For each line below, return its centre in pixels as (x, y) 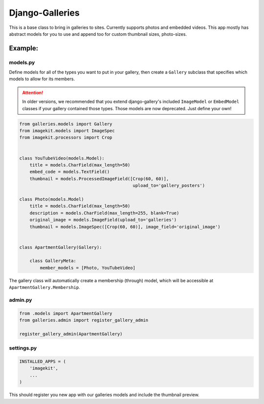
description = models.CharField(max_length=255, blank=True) (104, 213)
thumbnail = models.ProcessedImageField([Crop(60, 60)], (99, 178)
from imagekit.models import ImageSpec (67, 131)
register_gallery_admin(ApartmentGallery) (71, 334)
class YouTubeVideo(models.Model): (62, 158)
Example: (24, 48)
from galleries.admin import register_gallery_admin (84, 320)
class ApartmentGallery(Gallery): (61, 247)
